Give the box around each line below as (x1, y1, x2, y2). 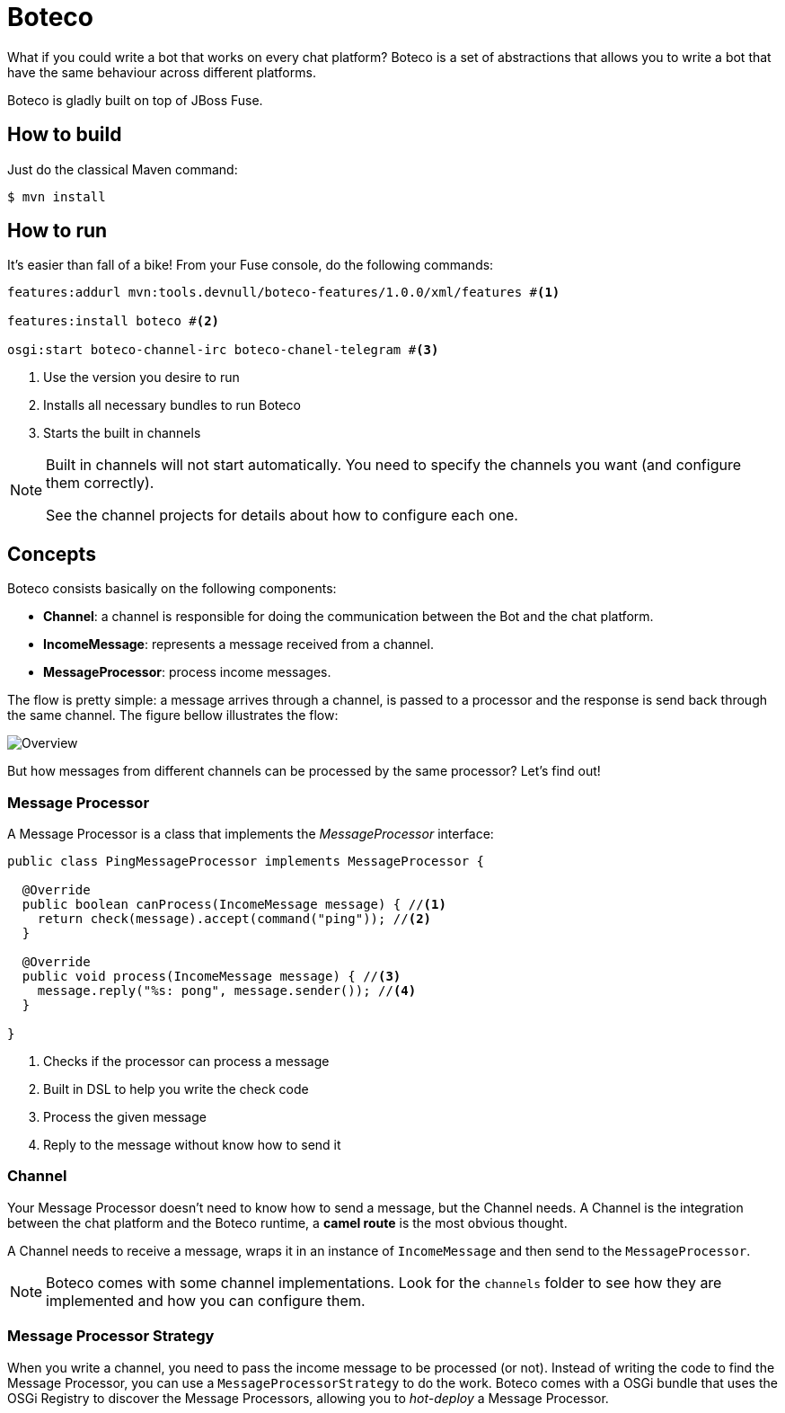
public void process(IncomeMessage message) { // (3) (22, 969, 401, 984)
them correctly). (46, 474, 154, 493)
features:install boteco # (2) (7, 314, 220, 329)
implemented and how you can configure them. (46, 1291, 366, 1310)
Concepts (7, 542, 96, 565)
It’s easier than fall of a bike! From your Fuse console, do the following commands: (7, 257, 494, 273)
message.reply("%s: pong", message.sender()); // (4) (37, 983, 417, 999)
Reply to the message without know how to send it (43, 1137, 341, 1153)
